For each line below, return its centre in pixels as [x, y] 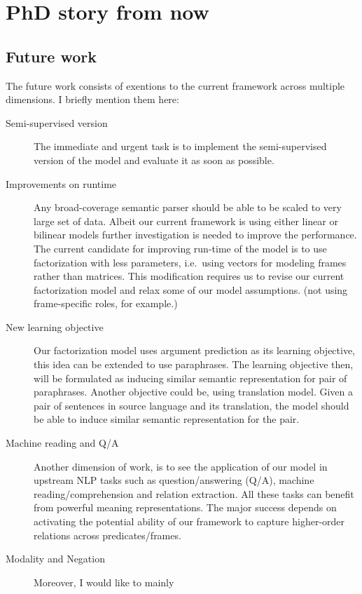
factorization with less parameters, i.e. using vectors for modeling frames [190, 262]
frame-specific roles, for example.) [106, 303]
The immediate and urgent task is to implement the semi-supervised [180, 146]
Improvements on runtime [61, 183]
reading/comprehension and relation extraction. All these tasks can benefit [194, 493]
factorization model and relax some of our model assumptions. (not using [191, 289]
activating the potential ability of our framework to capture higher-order [189, 521]
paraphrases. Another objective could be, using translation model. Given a [193, 392]
